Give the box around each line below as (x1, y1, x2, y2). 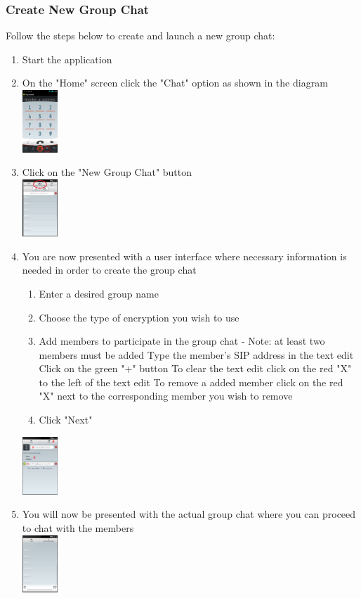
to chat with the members (22, 521, 134, 535)
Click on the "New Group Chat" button (22, 165, 192, 179)
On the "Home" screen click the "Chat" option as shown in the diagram (22, 75, 328, 90)
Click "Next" (39, 412, 93, 427)
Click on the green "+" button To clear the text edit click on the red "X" (39, 361, 352, 376)
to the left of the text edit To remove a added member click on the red (39, 374, 343, 389)
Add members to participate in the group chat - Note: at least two (39, 333, 325, 348)
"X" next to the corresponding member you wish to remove (39, 388, 293, 403)
